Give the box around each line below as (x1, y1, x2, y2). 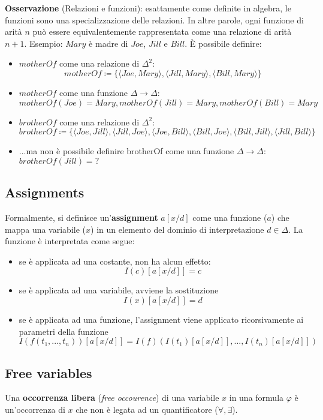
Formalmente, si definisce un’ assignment (5, 211, 158, 223)
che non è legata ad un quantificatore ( (76, 403, 218, 415)
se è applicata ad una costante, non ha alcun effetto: (19, 254, 211, 267)
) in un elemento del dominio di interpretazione (90, 223, 264, 235)
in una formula (229, 391, 284, 404)
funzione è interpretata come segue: (5, 235, 135, 247)
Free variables (5, 363, 92, 382)
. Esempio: (24, 37, 63, 49)
